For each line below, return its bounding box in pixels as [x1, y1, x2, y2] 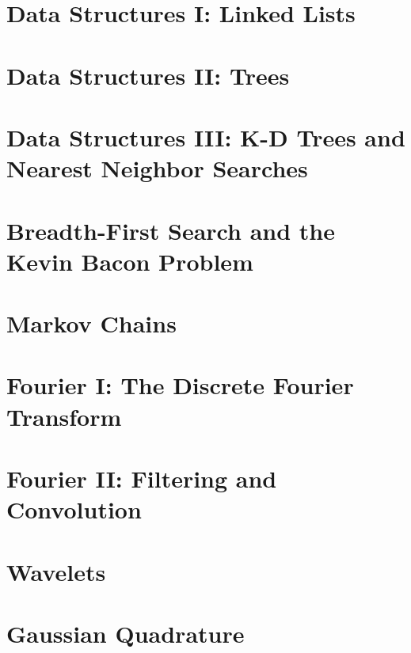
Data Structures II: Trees [6, 59, 290, 91]
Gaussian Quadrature [6, 617, 245, 649]
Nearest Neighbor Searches [6, 152, 308, 184]
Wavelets [6, 555, 106, 587]
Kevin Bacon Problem [6, 245, 253, 277]
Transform [6, 400, 122, 432]
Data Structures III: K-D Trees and [6, 120, 405, 153]
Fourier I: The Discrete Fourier [6, 369, 354, 401]
